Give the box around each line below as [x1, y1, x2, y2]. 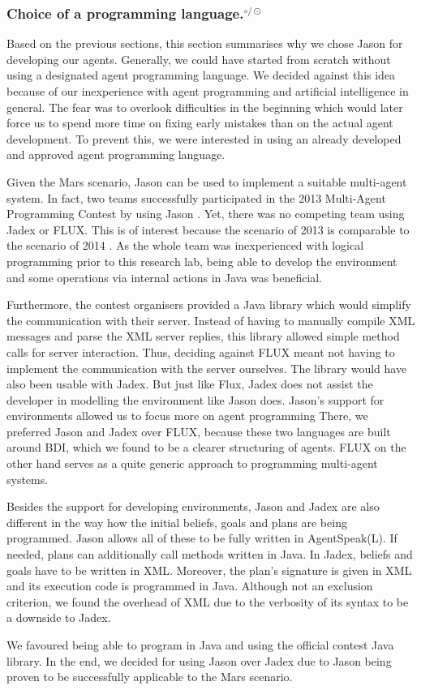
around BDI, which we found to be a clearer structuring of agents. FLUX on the [6, 439, 406, 456]
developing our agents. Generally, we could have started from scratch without [6, 50, 391, 67]
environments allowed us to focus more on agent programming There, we [6, 407, 368, 424]
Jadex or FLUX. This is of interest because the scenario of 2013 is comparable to [6, 221, 410, 238]
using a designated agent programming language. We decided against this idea [6, 66, 396, 84]
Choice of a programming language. [6, 2, 244, 23]
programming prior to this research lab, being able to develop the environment [6, 252, 397, 269]
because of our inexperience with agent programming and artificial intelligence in [6, 83, 409, 99]
